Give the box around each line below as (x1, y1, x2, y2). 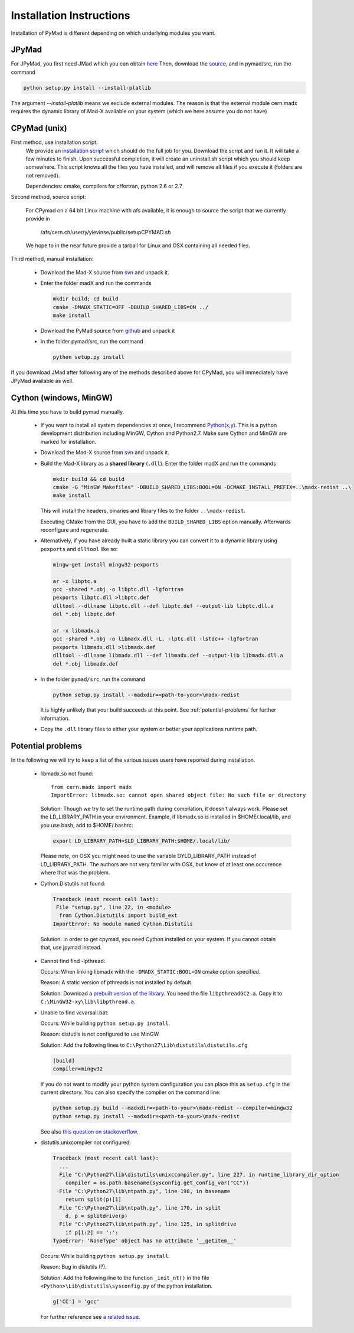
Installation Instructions (11, 9, 130, 22)
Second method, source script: (11, 194, 87, 201)
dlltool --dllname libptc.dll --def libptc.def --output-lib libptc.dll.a (53, 602, 274, 609)
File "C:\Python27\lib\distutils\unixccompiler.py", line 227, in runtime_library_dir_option (59, 1171, 339, 1178)
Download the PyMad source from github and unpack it (40, 327, 175, 334)
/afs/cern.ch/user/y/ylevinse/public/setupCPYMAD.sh (40, 228, 171, 235)
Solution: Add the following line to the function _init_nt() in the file (40, 1274, 209, 1281)
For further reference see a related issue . (40, 1314, 140, 1321)
